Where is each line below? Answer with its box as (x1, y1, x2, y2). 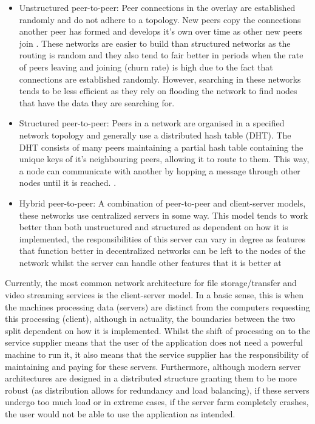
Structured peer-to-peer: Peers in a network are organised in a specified (19, 117, 285, 129)
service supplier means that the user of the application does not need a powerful (5, 336, 303, 349)
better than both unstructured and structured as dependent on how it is (19, 221, 288, 233)
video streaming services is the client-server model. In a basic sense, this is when (5, 289, 303, 301)
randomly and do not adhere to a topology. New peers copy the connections (19, 13, 301, 26)
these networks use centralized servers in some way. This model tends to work (19, 208, 308, 221)
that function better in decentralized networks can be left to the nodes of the (19, 244, 306, 257)
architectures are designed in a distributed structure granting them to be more (5, 372, 297, 385)
